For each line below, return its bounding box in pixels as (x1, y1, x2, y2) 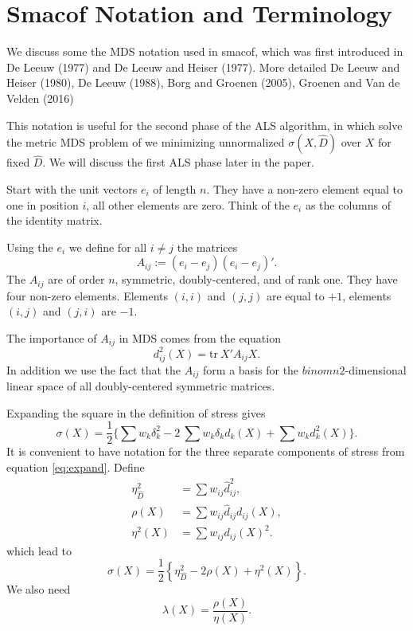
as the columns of (305, 196, 392, 213)
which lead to (6, 542, 72, 558)
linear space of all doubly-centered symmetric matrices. (6, 378, 275, 394)
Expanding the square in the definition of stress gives (6, 404, 266, 421)
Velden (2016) (6, 89, 74, 106)
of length (153, 180, 197, 197)
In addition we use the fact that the (6, 361, 181, 378)
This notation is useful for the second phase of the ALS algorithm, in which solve (6, 116, 403, 133)
